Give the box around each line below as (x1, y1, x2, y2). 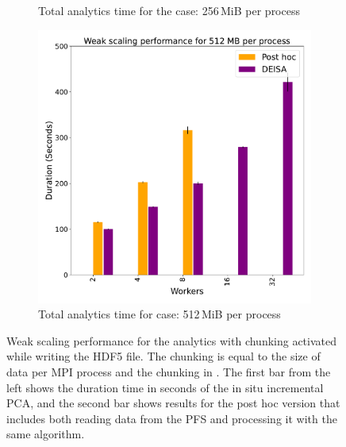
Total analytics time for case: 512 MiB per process (38, 306, 281, 322)
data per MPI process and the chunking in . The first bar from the (6, 363, 331, 380)
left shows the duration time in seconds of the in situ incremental (6, 379, 324, 395)
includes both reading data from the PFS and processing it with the (6, 410, 337, 426)
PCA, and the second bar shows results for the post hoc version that (6, 395, 340, 411)
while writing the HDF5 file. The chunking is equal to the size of (6, 348, 321, 364)
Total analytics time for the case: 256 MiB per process (38, 2, 300, 18)
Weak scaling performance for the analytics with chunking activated (6, 332, 337, 349)
